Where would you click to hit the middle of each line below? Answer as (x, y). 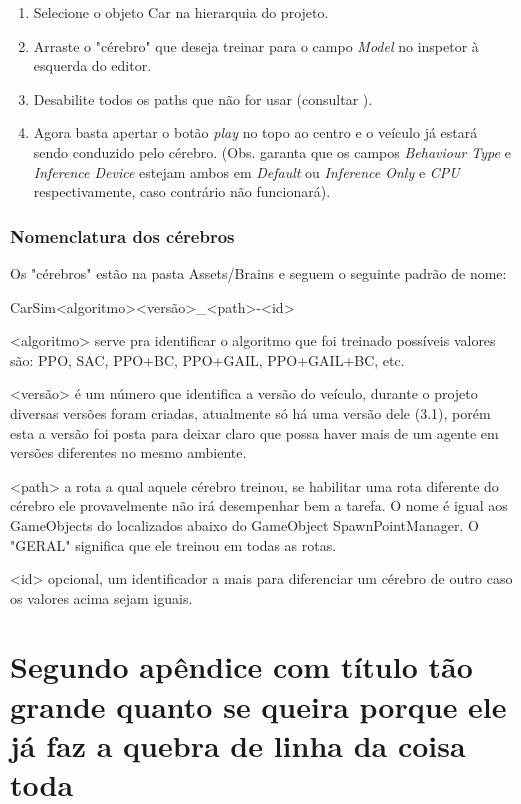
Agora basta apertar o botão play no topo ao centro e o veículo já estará (255, 132)
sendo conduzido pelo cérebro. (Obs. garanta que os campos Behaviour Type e (272, 151)
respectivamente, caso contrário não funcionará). (182, 191)
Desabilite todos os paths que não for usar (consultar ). (203, 98)
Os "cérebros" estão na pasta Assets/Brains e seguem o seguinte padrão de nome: (258, 272)
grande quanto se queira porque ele (258, 705)
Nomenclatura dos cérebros (122, 235)
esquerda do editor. (92, 65)
